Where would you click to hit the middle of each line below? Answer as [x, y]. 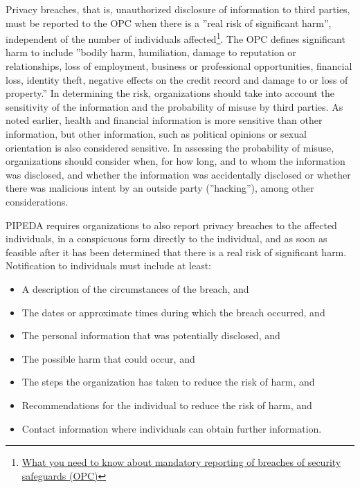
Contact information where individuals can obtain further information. [172, 428]
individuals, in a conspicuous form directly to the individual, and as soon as [166, 238]
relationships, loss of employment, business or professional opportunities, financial [179, 66]
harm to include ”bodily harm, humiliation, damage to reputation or [151, 52]
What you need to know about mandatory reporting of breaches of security [181, 462]
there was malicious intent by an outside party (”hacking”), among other [160, 188]
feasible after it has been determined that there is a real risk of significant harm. [176, 252]
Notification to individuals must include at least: [108, 265]
